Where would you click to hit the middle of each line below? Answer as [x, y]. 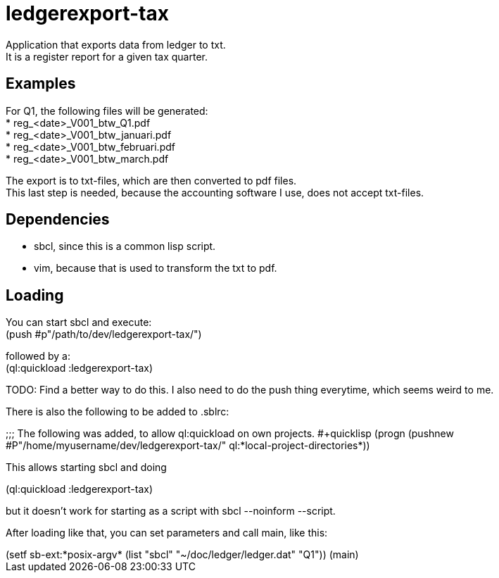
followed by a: [38, 356]
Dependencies [58, 220]
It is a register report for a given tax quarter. [107, 56]
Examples [41, 84]
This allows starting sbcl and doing [86, 467]
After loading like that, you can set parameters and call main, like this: [167, 533]
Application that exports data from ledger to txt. [116, 44]
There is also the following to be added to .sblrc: [118, 412]
